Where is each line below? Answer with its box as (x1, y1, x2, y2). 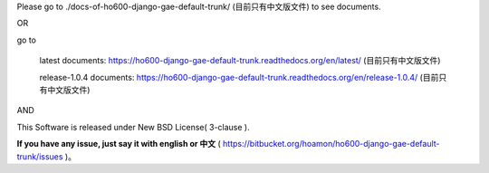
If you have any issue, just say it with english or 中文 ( (16, 139, 221, 149)
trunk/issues (16, 150, 63, 162)
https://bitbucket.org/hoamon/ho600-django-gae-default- (222, 139, 440, 149)
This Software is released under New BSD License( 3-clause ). (16, 121, 250, 132)
